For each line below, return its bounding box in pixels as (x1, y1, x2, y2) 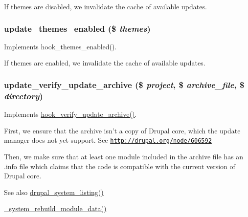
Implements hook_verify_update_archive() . (4, 109, 137, 119)
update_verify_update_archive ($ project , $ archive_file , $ (4, 78, 245, 90)
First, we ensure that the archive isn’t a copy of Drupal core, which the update (4, 125, 241, 135)
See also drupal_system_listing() (4, 187, 104, 197)
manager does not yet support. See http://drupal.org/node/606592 (4, 135, 212, 145)
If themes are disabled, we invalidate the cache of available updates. (4, 1, 207, 11)
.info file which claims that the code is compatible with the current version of (4, 161, 235, 171)
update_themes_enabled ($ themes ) (4, 22, 151, 34)
